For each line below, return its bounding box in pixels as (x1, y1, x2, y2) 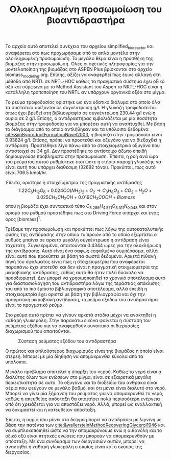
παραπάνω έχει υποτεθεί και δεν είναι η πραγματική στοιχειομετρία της (5, 264, 159, 270)
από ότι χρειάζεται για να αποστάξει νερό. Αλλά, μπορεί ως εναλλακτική (5, 401, 162, 407)
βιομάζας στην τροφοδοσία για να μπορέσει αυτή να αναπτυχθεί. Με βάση (5, 120, 166, 127)
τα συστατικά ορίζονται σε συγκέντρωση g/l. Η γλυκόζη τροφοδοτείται (5, 104, 156, 110)
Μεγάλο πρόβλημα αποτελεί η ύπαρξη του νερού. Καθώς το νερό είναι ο (5, 369, 162, 375)
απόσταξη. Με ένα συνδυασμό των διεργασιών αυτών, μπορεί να (5, 438, 145, 444)
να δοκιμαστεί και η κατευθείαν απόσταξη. (5, 406, 97, 413)
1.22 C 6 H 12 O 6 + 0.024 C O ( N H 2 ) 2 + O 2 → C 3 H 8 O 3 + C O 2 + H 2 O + (18, 187, 152, 195)
